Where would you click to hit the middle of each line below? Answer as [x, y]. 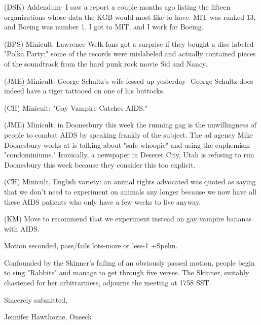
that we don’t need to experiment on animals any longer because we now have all [130, 191]
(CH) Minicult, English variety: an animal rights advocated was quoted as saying [130, 182]
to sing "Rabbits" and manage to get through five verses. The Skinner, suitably [127, 272]
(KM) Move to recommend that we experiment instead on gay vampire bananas [128, 219]
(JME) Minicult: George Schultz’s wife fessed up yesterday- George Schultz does [129, 80]
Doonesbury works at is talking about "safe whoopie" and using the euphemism [127, 144]
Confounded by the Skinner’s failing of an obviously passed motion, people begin [129, 262]
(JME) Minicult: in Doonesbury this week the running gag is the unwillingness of [130, 125]
